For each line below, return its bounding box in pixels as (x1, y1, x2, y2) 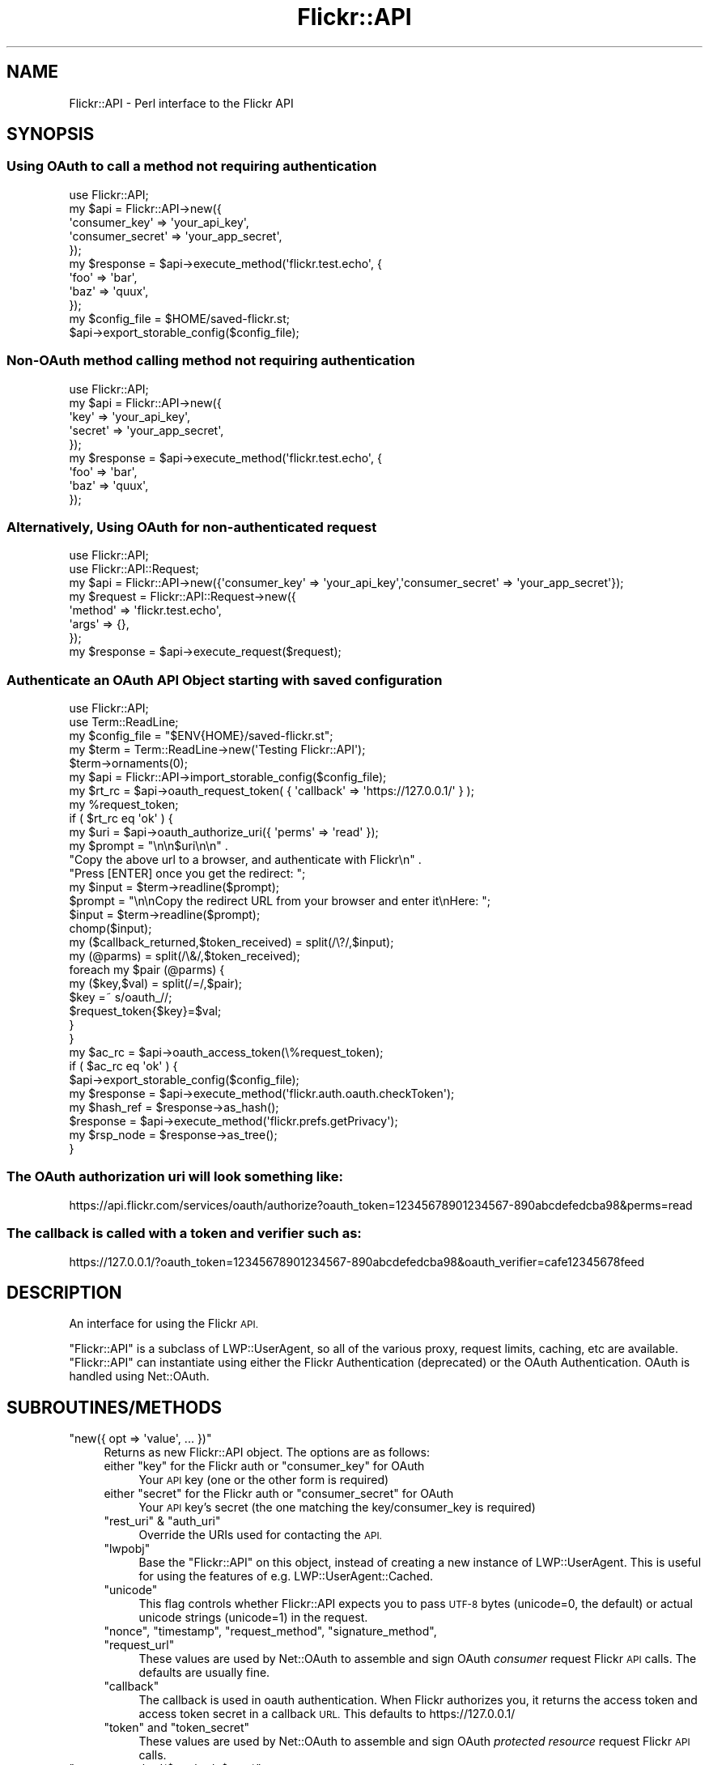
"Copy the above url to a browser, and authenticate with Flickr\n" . (69, 853, 422, 867)
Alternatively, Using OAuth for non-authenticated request (6, 518, 377, 535)
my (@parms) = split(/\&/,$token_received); (69, 949, 300, 963)
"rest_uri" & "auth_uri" (104, 1514, 221, 1529)
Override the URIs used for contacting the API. (138, 1528, 382, 1542)
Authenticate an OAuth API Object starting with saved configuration (6, 671, 443, 688)
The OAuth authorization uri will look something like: (6, 1168, 343, 1185)
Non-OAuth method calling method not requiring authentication (6, 352, 415, 369)
